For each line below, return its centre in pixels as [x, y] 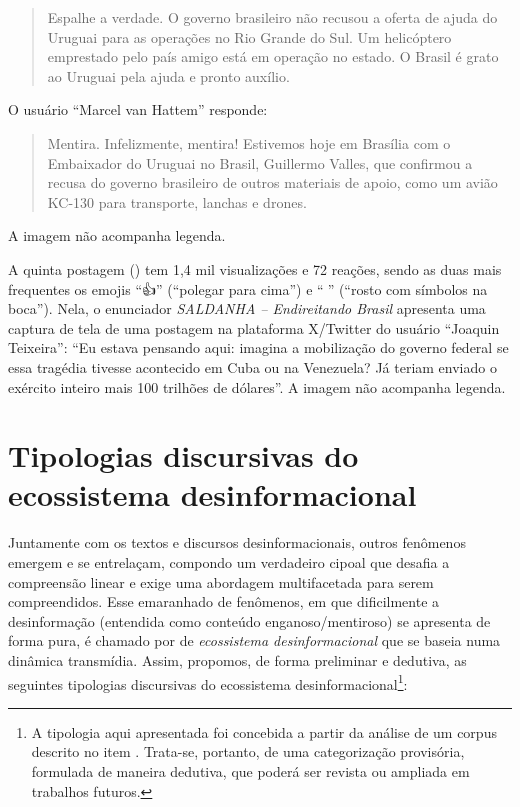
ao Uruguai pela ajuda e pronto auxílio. [168, 75]
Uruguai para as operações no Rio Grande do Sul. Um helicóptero [249, 36]
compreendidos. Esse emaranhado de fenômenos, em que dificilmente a [224, 601]
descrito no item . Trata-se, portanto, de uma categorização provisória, [248, 751]
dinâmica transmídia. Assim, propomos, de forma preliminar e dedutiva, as [237, 659]
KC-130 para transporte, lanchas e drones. [177, 201]
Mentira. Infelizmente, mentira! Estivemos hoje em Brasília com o [249, 142]
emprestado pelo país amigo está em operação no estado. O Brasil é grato [273, 56]
